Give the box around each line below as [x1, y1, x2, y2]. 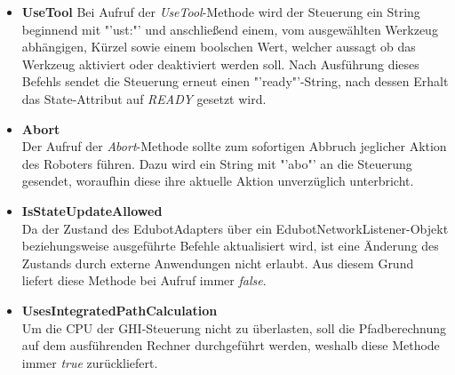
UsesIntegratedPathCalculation [21, 300, 218, 319]
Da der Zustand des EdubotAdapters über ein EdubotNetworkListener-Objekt [21, 219, 449, 237]
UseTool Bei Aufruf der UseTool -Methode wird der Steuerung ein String [21, 3, 420, 20]
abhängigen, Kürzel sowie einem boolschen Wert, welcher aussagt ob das [21, 37, 416, 56]
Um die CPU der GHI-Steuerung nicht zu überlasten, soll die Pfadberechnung [21, 318, 447, 337]
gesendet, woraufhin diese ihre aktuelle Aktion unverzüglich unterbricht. [21, 172, 414, 190]
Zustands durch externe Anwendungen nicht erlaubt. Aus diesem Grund [21, 253, 414, 272]
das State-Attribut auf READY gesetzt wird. [21, 89, 267, 108]
